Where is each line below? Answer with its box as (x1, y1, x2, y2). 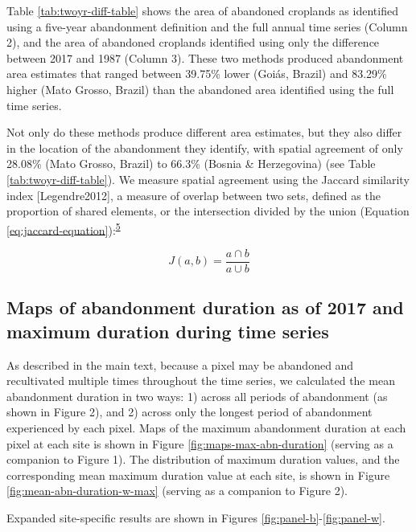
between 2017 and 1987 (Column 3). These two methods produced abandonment (6, 49, 404, 66)
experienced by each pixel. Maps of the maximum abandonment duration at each (6, 419, 406, 436)
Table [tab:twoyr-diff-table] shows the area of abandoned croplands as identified (6, 2, 398, 18)
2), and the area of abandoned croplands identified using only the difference (6, 34, 380, 51)
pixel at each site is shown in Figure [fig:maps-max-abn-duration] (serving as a (6, 435, 393, 452)
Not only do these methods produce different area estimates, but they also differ (6, 124, 402, 141)
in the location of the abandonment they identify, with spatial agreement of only (6, 139, 403, 156)
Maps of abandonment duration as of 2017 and (6, 295, 404, 320)
